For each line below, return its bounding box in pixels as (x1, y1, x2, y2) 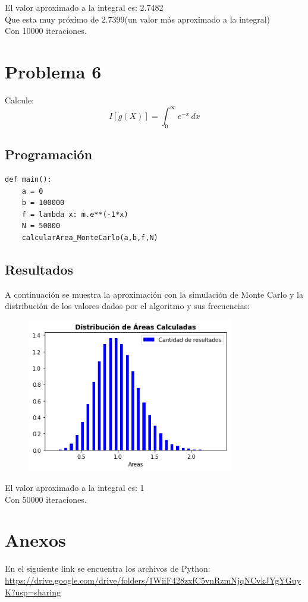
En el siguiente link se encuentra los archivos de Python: (5, 562, 210, 575)
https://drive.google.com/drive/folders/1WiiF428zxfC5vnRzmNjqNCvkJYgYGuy (5, 573, 301, 586)
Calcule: (5, 93, 34, 106)
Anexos (5, 528, 66, 552)
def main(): (5, 175, 52, 184)
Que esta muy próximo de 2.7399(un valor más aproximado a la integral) (5, 12, 270, 25)
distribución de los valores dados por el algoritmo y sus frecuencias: (5, 300, 250, 312)
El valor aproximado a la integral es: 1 (5, 481, 144, 494)
